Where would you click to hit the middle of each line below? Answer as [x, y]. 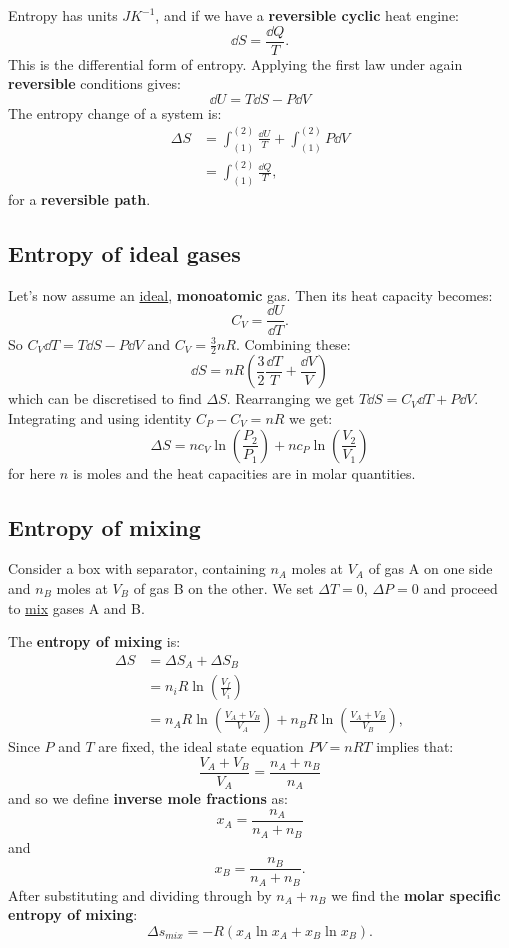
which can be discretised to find [105, 398]
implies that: [415, 746]
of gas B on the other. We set [223, 587]
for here [32, 472]
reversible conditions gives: [94, 83]
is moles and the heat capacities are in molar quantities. [244, 472]
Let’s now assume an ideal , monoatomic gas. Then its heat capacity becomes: [250, 294]
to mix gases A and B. [76, 607]
